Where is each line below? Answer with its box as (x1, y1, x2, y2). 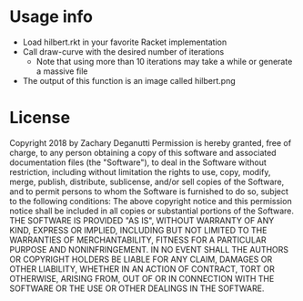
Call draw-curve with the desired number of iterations (22, 46, 225, 57)
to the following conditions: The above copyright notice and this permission (9, 195, 293, 206)
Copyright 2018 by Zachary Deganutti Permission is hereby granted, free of (9, 137, 292, 148)
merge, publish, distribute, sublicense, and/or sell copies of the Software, (9, 176, 285, 187)
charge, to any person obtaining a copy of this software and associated (9, 147, 277, 158)
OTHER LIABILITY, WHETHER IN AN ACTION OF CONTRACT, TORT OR (9, 263, 275, 275)
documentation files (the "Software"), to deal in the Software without (9, 157, 267, 168)
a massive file (35, 66, 88, 77)
